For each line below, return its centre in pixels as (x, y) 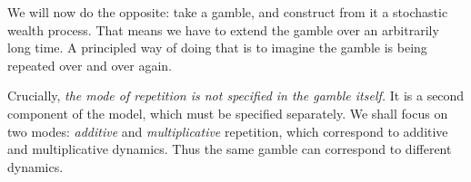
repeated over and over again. (90, 65)
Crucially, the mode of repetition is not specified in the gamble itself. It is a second (236, 96)
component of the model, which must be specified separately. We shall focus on (228, 113)
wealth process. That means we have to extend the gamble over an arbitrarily (223, 29)
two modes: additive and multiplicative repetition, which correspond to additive (228, 131)
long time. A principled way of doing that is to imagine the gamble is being (217, 48)
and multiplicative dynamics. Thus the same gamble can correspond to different (230, 149)
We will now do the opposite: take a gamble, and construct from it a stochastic (228, 12)
